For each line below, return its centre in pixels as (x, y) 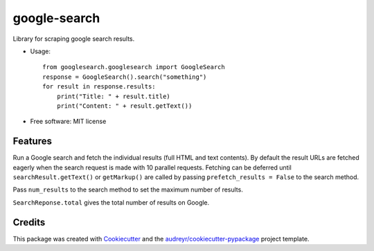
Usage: (41, 51)
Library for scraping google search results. (74, 39)
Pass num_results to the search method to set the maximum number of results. (128, 189)
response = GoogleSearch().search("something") (125, 77)
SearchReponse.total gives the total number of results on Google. (111, 202)
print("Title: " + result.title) (114, 96)
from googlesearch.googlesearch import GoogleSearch (134, 67)
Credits (29, 222)
